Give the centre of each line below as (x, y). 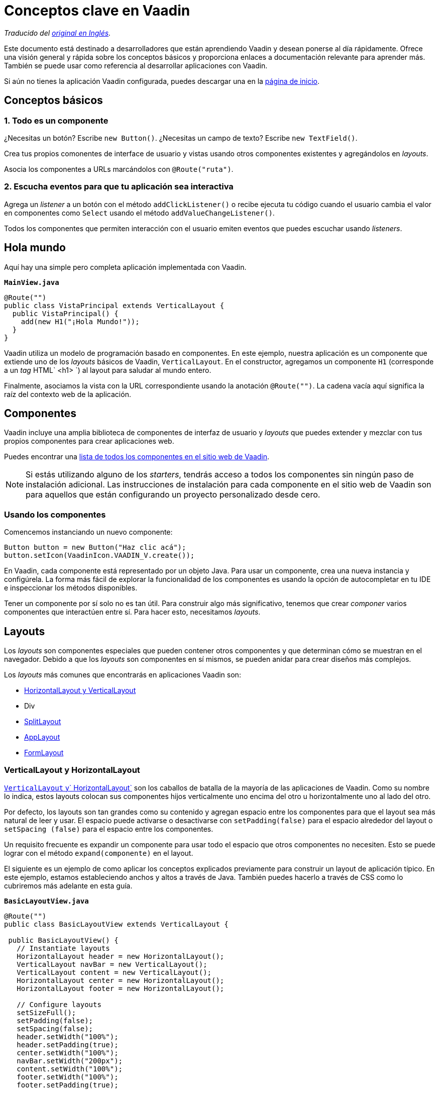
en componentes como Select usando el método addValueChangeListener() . (139, 213)
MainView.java (32, 282)
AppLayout (42, 737)
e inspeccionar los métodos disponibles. (71, 588)
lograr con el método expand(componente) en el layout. (99, 853)
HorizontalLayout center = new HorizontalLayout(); (121, 980)
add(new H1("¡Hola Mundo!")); (80, 321)
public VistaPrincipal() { (65, 313)
